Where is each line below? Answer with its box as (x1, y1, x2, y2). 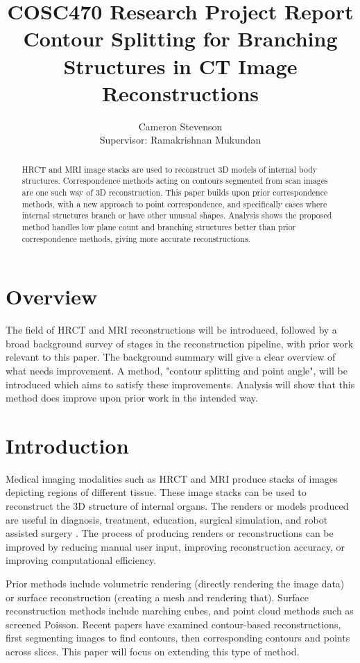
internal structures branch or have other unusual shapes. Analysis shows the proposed (22, 209, 332, 221)
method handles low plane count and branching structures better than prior (22, 221, 296, 232)
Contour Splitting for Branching (23, 24, 338, 53)
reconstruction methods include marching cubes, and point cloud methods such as (6, 603, 354, 618)
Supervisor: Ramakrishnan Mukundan (99, 132, 262, 147)
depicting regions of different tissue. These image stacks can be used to (6, 485, 307, 499)
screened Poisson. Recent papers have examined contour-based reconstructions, (6, 617, 341, 631)
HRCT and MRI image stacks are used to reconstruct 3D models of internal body (22, 163, 318, 175)
